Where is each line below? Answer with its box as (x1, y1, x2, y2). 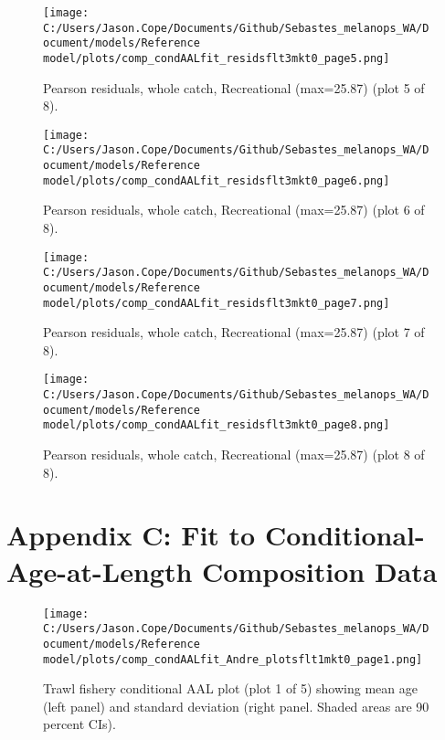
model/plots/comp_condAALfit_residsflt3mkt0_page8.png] (43, 418, 390, 432)
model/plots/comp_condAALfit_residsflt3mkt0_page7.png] (43, 296, 390, 310)
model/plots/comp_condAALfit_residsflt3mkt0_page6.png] (43, 174, 390, 187)
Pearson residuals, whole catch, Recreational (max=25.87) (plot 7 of (43, 322, 425, 342)
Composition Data (202, 552, 438, 589)
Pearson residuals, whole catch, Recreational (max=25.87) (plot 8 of (43, 445, 425, 464)
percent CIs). (43, 714, 116, 734)
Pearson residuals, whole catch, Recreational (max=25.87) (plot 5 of (43, 78, 425, 97)
